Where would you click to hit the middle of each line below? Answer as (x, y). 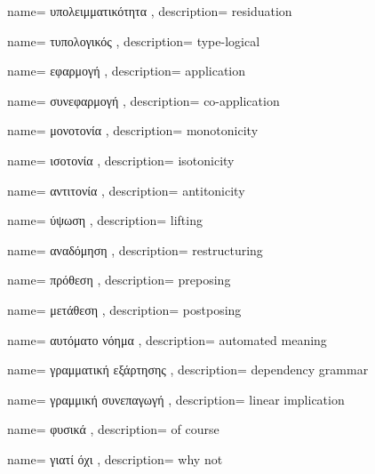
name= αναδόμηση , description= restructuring (135, 249)
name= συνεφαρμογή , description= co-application (144, 100)
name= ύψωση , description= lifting (105, 220)
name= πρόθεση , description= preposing (119, 280)
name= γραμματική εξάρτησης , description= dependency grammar (188, 370)
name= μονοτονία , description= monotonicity (133, 130)
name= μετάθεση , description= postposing (124, 309)
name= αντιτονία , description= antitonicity (126, 190)
